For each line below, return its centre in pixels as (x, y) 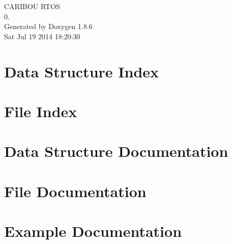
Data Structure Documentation (116, 151)
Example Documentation (93, 231)
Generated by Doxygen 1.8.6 (48, 26)
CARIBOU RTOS (32, 6)
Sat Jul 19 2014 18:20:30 (42, 36)
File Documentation (75, 191)
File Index (41, 111)
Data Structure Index (82, 71)
